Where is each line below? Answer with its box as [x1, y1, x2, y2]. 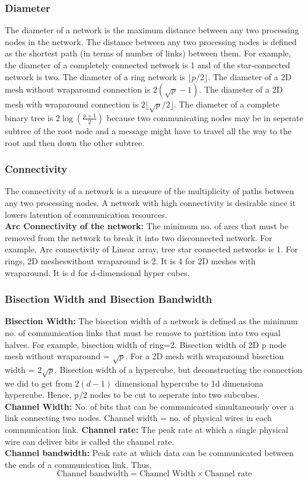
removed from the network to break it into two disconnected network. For [5, 231, 272, 243]
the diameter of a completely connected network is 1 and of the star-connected [5, 59, 290, 71]
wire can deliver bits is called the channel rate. [5, 435, 174, 447]
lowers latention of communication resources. [5, 208, 167, 220]
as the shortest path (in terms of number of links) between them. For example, [5, 47, 291, 59]
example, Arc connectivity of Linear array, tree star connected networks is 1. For [5, 243, 299, 255]
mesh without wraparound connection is [5, 83, 151, 96]
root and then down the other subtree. [5, 136, 145, 148]
